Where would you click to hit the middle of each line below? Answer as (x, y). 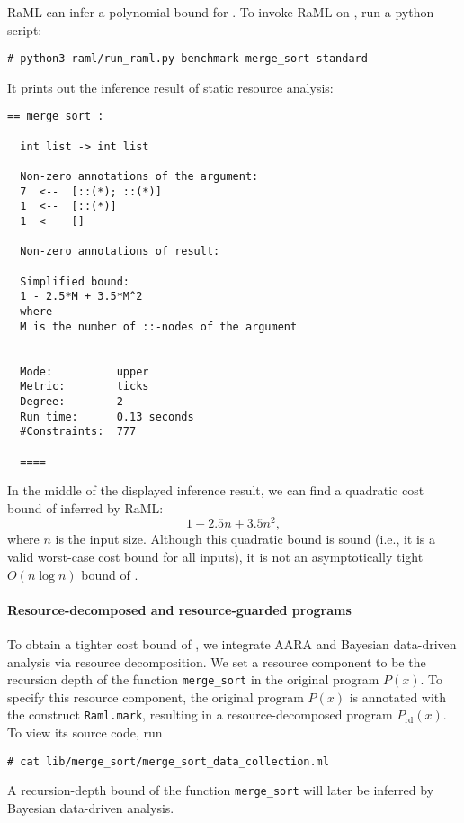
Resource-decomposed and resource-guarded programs (179, 609)
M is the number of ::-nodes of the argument (159, 326)
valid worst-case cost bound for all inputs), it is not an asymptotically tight (215, 557)
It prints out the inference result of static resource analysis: (170, 87)
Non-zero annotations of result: (120, 252)
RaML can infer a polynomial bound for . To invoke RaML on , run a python (221, 12)
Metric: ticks (85, 387)
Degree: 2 (71, 401)
